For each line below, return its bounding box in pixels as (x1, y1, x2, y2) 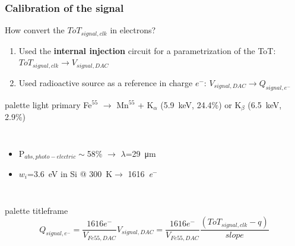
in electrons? (110, 24, 156, 36)
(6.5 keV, (248, 98, 282, 111)
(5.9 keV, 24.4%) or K (160, 98, 242, 111)
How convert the (5, 24, 65, 36)
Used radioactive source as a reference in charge (18, 76, 193, 89)
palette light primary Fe (5, 98, 92, 111)
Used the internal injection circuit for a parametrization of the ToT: (18, 44, 276, 56)
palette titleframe (5, 204, 68, 216)
